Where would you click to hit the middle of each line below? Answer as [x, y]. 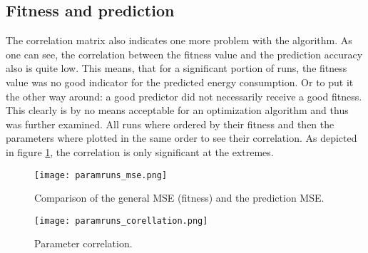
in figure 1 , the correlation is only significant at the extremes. [140, 151]
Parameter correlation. [83, 243]
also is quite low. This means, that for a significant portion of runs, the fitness [177, 68]
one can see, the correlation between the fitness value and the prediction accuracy [184, 54]
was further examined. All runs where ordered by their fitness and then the [170, 124]
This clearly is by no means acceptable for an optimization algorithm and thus [177, 110]
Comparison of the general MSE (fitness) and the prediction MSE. [179, 198]
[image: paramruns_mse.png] [101, 175]
